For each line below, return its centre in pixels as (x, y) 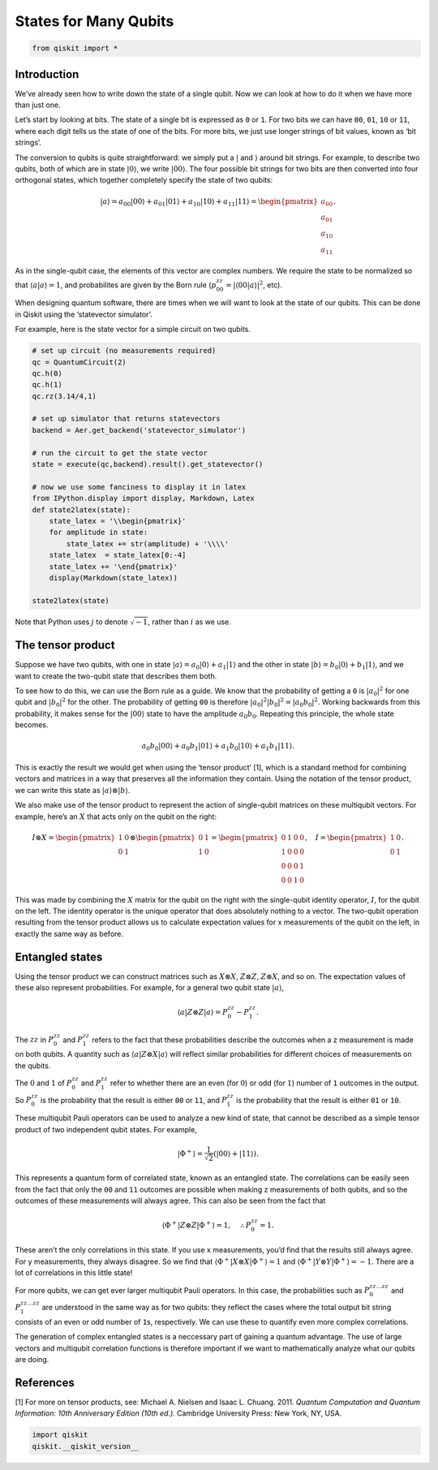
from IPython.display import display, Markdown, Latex (143, 498)
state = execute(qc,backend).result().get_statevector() (148, 464)
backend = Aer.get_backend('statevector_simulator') (139, 430)
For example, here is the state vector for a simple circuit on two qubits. (133, 330)
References (45, 1383)
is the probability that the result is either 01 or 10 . (319, 1100)
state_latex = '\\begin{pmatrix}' (118, 521)
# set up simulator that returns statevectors (126, 419)
